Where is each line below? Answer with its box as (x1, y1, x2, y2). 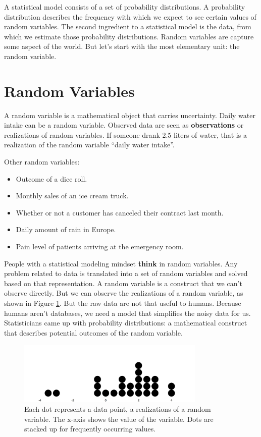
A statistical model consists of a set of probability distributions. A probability (4, 2, 245, 12)
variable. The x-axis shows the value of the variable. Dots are (24, 413, 214, 424)
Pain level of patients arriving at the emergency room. (16, 241, 184, 252)
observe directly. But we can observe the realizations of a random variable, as (4, 288, 243, 298)
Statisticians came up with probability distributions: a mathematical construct (4, 317, 247, 328)
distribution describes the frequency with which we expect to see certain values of (4, 11, 256, 22)
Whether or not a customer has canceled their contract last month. (16, 207, 224, 217)
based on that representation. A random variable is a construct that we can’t (4, 278, 242, 288)
